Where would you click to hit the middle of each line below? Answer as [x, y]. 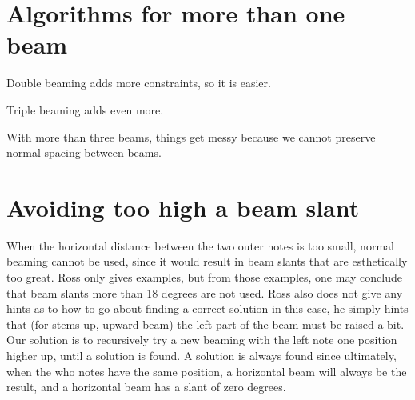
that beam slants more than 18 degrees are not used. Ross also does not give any [205, 292]
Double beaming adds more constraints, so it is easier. [139, 83]
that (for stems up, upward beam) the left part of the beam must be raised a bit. [206, 324]
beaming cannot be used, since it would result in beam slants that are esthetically [207, 261]
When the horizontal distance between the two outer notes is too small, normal [200, 245]
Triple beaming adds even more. [85, 109]
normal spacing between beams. [84, 152]
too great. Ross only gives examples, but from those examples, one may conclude [204, 277]
